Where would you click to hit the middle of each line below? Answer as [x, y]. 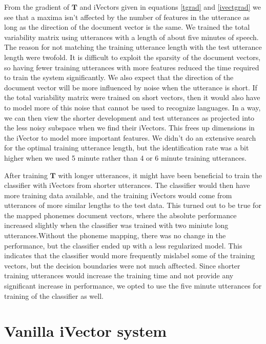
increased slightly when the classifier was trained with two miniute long [116, 225]
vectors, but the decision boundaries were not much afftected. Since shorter [122, 265]
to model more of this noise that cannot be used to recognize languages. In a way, [132, 107]
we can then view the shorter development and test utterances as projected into [129, 117]
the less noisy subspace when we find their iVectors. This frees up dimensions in [129, 128]
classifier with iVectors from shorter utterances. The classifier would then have [127, 185]
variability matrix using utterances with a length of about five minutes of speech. [131, 37]
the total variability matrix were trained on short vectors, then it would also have [132, 97]
